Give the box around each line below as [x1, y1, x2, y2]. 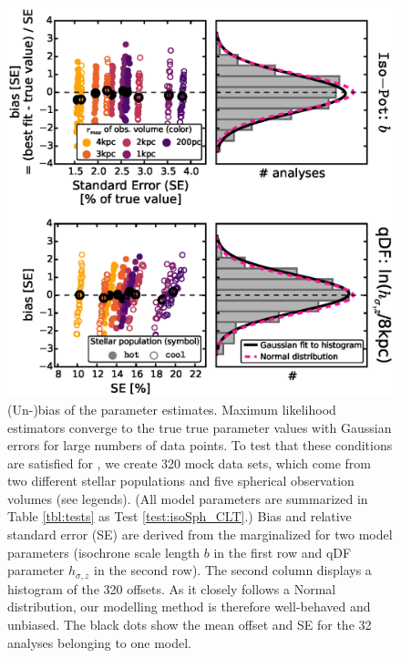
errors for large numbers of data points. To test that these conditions [7, 436, 393, 455]
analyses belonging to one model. [7, 632, 191, 652]
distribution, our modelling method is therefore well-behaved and [7, 597, 371, 616]
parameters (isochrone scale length [7, 542, 200, 561]
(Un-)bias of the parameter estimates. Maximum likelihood [7, 399, 336, 418]
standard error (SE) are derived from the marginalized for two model [7, 525, 393, 544]
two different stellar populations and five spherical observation [7, 471, 355, 490]
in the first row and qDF [213, 542, 352, 561]
